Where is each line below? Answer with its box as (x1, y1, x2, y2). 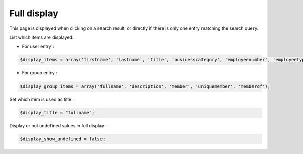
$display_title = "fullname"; (20, 110, 95, 116)
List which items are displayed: (9, 34, 74, 40)
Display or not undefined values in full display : (9, 123, 107, 129)
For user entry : (22, 43, 54, 50)
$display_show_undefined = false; (20, 136, 106, 142)
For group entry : (22, 70, 58, 76)
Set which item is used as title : (9, 96, 74, 103)
